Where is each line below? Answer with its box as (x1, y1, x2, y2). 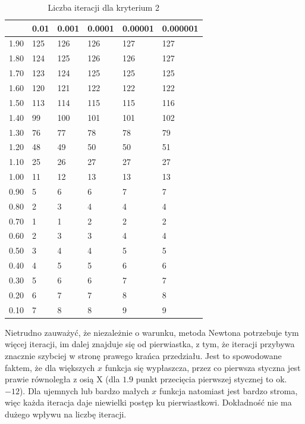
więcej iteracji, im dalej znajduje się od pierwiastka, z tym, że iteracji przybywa (5, 338, 295, 350)
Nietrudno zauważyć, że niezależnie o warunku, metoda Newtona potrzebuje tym (5, 326, 299, 338)
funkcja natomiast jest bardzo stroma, (159, 384, 298, 397)
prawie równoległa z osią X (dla (5, 373, 120, 385)
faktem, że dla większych (5, 361, 95, 373)
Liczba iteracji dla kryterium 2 (48, 1, 159, 13)
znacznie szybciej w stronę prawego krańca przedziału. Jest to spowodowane (5, 349, 282, 361)
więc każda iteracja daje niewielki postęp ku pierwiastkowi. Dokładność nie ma (5, 396, 292, 409)
